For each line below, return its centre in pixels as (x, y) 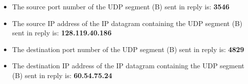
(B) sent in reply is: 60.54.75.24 (62, 75)
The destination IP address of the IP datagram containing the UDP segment (128, 66)
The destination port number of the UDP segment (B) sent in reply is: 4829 (128, 49)
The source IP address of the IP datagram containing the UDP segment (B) (127, 23)
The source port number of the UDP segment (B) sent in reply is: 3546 (121, 6)
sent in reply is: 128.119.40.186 (62, 33)
